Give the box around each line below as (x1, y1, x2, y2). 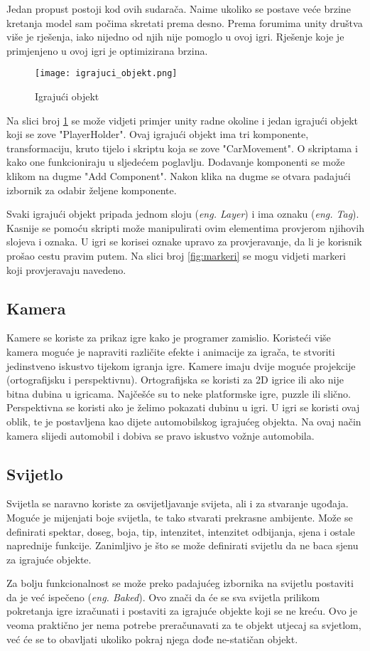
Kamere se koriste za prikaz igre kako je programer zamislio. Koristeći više (6, 330, 331, 345)
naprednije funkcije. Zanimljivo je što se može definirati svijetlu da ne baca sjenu (6, 538, 359, 553)
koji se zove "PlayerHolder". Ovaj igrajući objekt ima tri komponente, (6, 127, 309, 142)
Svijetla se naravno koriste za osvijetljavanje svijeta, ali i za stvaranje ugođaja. (6, 496, 349, 511)
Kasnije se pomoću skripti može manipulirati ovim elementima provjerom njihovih (6, 220, 365, 235)
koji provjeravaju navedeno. (6, 262, 126, 277)
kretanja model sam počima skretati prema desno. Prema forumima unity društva (6, 15, 363, 30)
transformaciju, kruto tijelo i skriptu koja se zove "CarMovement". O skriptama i (6, 140, 358, 155)
